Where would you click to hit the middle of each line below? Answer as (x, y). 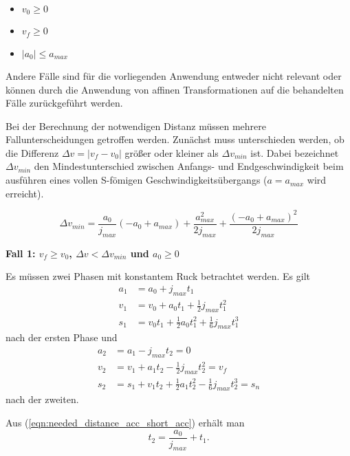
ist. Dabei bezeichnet (295, 152)
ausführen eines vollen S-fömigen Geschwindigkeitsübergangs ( (136, 180)
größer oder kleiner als (172, 152)
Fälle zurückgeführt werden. (64, 103)
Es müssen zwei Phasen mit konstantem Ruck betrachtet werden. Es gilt (158, 276)
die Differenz (32, 152)
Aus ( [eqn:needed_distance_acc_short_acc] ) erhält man (125, 423)
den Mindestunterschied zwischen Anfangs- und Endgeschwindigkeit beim (189, 166)
